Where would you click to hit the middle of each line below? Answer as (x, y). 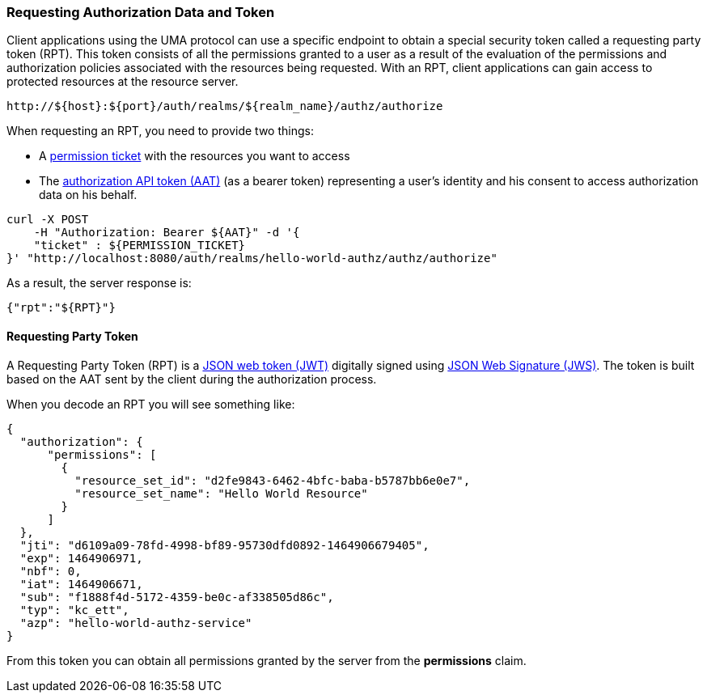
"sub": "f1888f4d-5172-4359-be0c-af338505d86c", (177, 597)
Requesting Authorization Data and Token (141, 12)
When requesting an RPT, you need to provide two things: (160, 131)
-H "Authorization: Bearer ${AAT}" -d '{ (167, 233)
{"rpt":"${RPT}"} (61, 308)
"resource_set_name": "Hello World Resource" (221, 493)
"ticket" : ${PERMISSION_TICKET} (140, 246)
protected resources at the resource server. (123, 82)
